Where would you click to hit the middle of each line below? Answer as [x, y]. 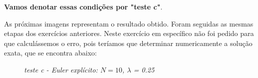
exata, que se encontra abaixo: [51, 53]
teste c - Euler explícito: [61, 69]
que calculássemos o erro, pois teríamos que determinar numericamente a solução [128, 43]
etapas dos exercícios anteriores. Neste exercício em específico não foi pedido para [129, 33]
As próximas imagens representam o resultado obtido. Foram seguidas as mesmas [129, 23]
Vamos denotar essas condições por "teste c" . [83, 6]
